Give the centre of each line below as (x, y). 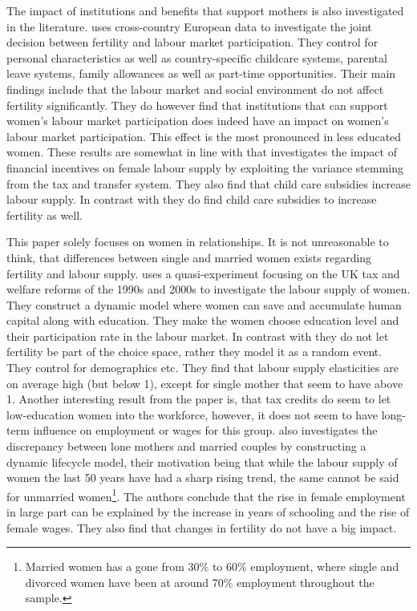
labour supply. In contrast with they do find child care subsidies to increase (192, 199)
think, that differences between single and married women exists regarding (189, 257)
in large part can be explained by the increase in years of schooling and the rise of (208, 512)
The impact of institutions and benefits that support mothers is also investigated (205, 10)
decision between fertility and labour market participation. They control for (192, 42)
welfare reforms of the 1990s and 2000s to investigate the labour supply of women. (208, 289)
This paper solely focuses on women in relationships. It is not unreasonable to (198, 242)
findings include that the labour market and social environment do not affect (195, 89)
